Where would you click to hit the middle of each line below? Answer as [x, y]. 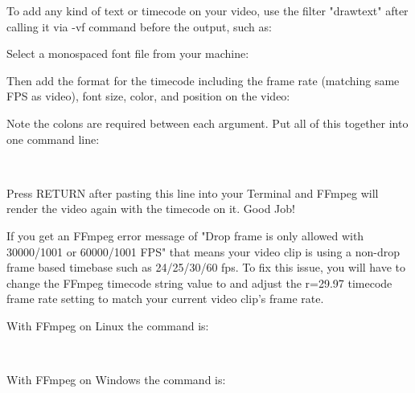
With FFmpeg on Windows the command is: [116, 380]
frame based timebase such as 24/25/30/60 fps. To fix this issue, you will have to [206, 267]
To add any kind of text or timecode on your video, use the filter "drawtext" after [207, 10]
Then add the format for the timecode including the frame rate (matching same [203, 80]
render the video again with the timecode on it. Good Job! [151, 209]
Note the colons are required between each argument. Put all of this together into [207, 123]
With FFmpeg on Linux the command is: [108, 325]
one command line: [53, 139]
